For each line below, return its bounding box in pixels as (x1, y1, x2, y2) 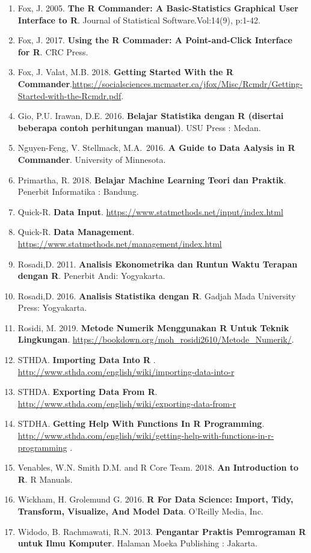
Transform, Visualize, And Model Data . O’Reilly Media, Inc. (17, 505, 263, 517)
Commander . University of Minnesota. (17, 153, 166, 165)
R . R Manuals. (17, 472, 73, 485)
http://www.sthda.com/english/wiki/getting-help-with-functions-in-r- (17, 429, 274, 442)
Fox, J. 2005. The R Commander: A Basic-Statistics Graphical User (17, 2, 298, 14)
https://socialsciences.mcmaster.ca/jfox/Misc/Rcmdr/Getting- (72, 77, 303, 90)
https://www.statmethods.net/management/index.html (17, 237, 222, 249)
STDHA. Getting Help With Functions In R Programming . (17, 417, 265, 430)
